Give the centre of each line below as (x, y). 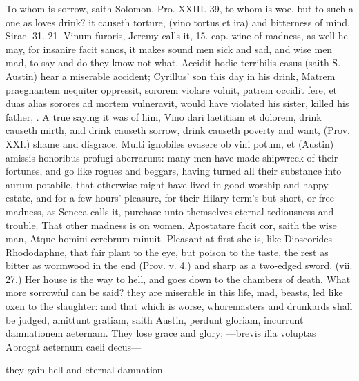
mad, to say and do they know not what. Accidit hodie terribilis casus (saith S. (173, 62)
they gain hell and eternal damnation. (86, 370)
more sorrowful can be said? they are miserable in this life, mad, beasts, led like (174, 292)
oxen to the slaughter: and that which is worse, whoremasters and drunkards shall (179, 306)
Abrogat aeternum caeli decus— (74, 346)
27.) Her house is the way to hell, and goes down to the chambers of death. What (178, 279)
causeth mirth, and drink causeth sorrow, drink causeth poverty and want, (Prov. (178, 130)
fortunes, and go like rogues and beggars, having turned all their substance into (174, 171)
